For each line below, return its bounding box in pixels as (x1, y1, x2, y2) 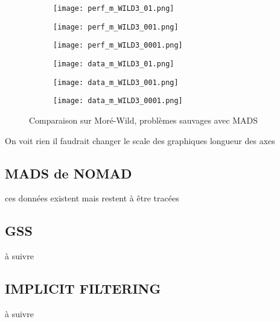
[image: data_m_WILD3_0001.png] (53, 96, 183, 106)
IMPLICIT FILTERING (5, 279, 161, 298)
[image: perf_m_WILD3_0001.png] (53, 41, 183, 50)
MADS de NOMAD (5, 163, 132, 182)
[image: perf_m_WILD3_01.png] (53, 4, 174, 13)
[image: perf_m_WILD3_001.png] (53, 22, 179, 31)
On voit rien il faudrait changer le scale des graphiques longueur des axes (5, 134, 275, 147)
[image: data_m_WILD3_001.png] (53, 78, 179, 87)
